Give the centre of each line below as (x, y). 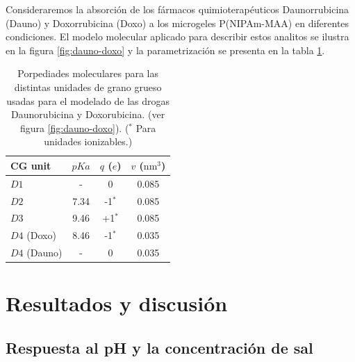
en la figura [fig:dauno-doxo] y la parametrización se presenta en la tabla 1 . (165, 50)
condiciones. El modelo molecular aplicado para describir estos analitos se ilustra (177, 36)
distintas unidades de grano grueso (88, 87)
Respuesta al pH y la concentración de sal (159, 348)
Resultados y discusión (117, 303)
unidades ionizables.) (88, 141)
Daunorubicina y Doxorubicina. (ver (88, 114)
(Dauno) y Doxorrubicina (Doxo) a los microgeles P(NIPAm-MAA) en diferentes (177, 23)
